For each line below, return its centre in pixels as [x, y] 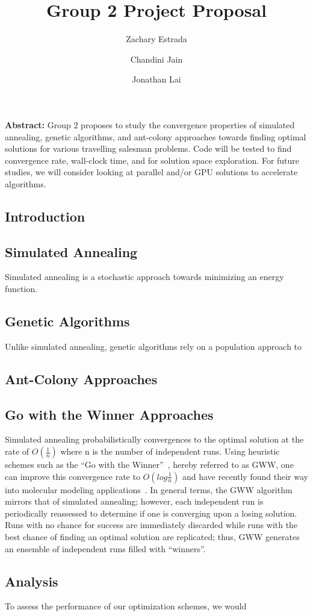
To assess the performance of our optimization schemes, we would [126, 606]
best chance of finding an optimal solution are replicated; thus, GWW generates [152, 536]
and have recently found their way [245, 476]
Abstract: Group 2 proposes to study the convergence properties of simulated [150, 124]
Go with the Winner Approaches [109, 414]
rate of [17, 451]
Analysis [32, 581]
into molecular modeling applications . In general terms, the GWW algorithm [149, 489]
